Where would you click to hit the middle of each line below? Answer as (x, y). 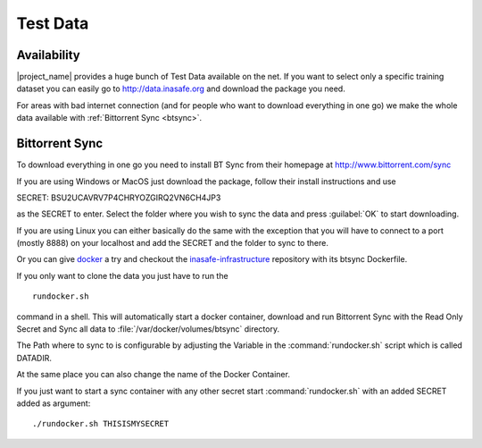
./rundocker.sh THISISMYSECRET (101, 424)
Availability (48, 55)
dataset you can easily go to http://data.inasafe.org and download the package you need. (181, 89)
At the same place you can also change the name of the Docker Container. (153, 375)
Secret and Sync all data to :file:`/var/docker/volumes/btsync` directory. (148, 329)
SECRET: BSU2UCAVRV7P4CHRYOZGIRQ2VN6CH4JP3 (119, 198)
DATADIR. (34, 358)
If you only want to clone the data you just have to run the (122, 275)
